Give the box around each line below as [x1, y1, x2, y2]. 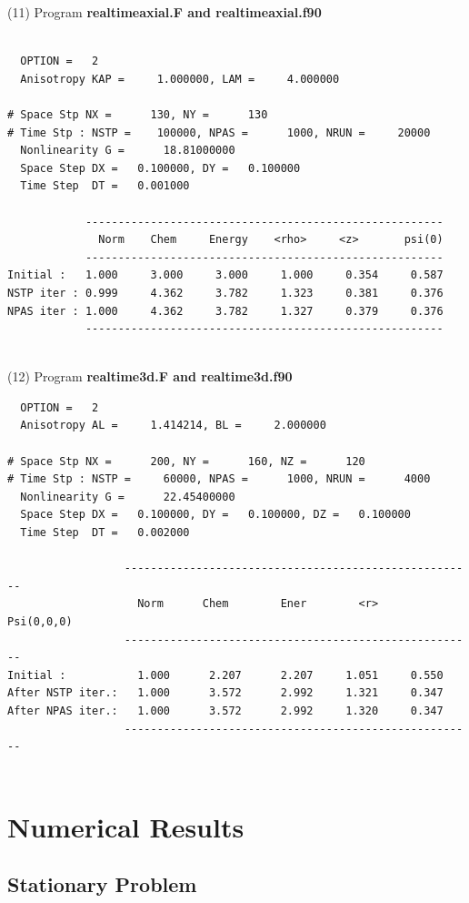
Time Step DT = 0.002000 [20, 526, 190, 540]
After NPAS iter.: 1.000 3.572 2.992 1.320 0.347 [7, 704, 444, 717]
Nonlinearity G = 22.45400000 [20, 490, 235, 503]
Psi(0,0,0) [7, 615, 73, 628]
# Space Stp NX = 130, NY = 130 [7, 107, 268, 121]
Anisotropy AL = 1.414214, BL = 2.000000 [20, 419, 326, 432]
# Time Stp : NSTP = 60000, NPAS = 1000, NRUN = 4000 [7, 472, 431, 486]
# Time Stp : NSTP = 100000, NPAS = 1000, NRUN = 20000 [7, 126, 431, 139]
